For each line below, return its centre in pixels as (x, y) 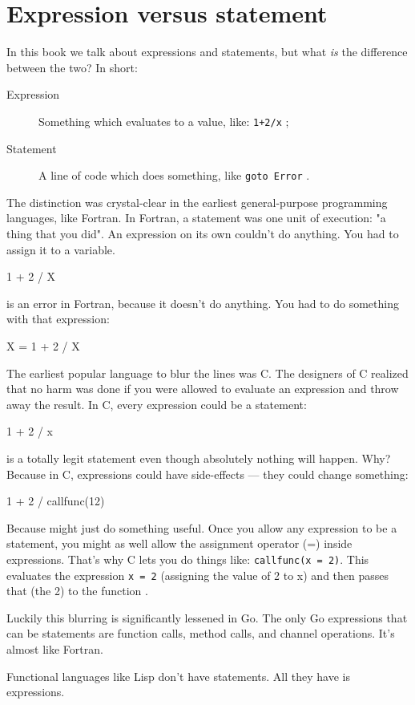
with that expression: (58, 319)
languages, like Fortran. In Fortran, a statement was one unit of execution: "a (196, 218)
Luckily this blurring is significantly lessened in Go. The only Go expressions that (207, 617)
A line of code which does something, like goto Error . (174, 175)
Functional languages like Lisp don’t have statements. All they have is (178, 676)
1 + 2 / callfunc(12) (56, 501)
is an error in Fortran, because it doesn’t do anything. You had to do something (203, 303)
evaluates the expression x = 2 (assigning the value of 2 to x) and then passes (198, 575)
